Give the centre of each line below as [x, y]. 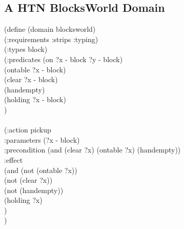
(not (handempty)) [34, 190]
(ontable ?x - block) [35, 69]
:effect [14, 159]
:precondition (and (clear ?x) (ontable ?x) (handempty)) [93, 150]
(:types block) [26, 49]
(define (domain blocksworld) [50, 29]
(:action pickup [28, 130]
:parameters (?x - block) [42, 139]
